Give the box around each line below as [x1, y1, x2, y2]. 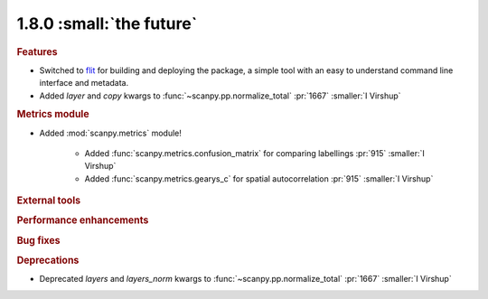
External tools [16, 194, 81, 207]
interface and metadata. [39, 78, 129, 89]
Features [16, 45, 58, 58]
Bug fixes [16, 234, 61, 247]
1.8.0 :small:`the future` [16, 14, 198, 33]
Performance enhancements [16, 214, 149, 227]
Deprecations [16, 254, 80, 266]
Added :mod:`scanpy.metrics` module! [39, 127, 183, 138]
